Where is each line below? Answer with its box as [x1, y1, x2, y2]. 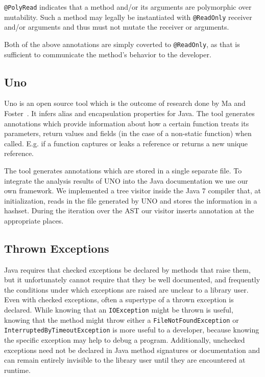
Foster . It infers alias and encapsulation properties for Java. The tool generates [4, 107, 255, 118]
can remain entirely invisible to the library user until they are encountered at [4, 354, 246, 365]
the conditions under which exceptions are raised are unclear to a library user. [4, 284, 249, 295]
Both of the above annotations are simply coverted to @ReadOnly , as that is [4, 38, 240, 49]
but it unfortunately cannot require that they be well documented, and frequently [4, 274, 260, 285]
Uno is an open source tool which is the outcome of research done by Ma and [4, 98, 246, 108]
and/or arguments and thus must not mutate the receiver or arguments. [4, 21, 229, 32]
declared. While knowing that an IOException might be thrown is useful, [4, 304, 233, 315]
